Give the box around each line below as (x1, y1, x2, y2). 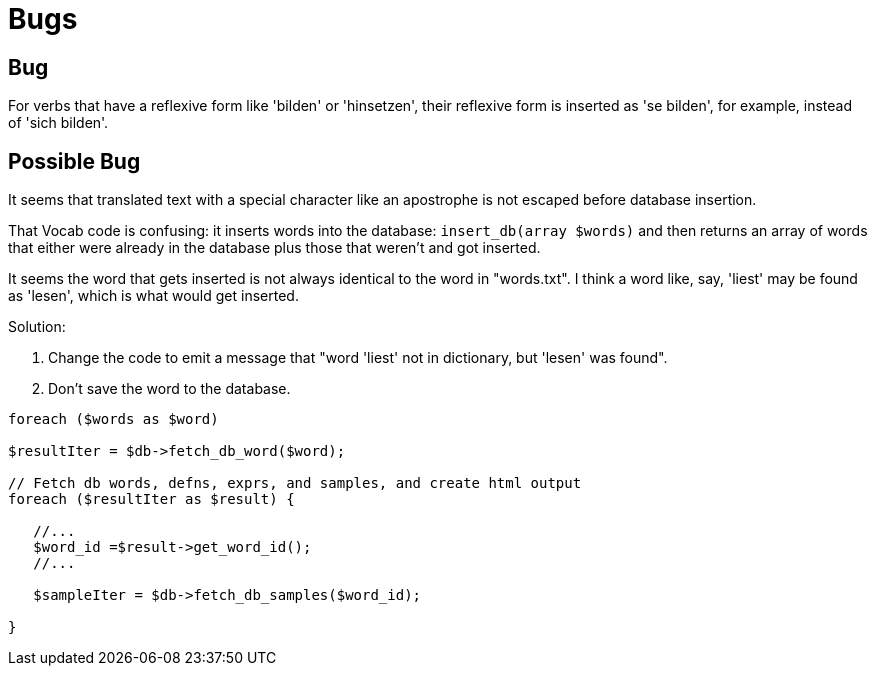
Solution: (8, 318, 66, 336)
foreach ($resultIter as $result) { (8, 491, 295, 508)
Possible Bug (8, 148, 141, 174)
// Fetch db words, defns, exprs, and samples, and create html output (8, 475, 582, 492)
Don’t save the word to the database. (48, 380, 291, 398)
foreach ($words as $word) (8, 411, 219, 428)
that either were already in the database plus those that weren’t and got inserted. (8, 239, 541, 257)
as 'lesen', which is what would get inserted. (8, 287, 299, 305)
